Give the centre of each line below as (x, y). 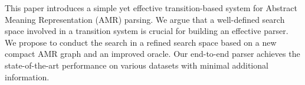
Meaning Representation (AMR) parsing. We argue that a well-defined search (145, 19)
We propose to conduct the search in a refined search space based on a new (141, 42)
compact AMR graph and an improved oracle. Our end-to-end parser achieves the (152, 54)
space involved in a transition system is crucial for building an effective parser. (147, 31)
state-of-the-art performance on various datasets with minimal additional (137, 65)
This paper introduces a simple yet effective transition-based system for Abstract (151, 8)
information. (27, 76)
